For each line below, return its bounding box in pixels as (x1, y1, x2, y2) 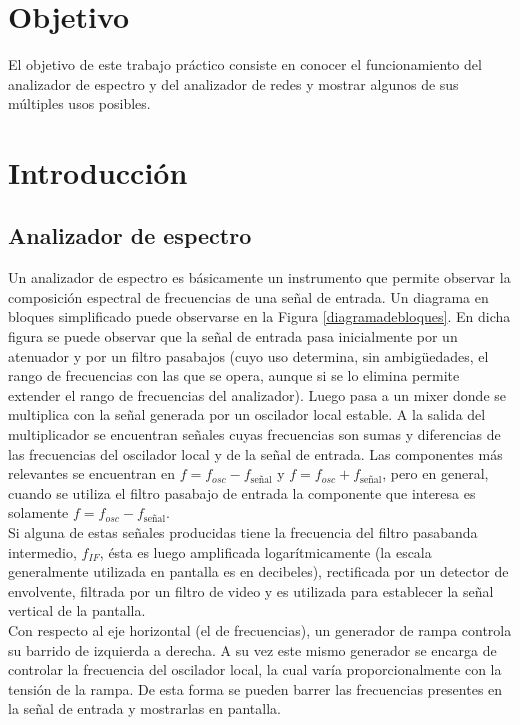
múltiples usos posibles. (8, 93, 151, 114)
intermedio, (8, 541, 77, 562)
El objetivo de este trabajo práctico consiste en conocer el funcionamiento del (8, 53, 482, 74)
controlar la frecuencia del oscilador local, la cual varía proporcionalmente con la (8, 659, 502, 680)
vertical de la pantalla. (8, 600, 146, 621)
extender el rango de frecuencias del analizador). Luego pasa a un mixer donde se (8, 384, 506, 405)
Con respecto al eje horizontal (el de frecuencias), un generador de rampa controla (8, 619, 512, 640)
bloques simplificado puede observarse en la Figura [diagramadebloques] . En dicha (8, 306, 511, 327)
